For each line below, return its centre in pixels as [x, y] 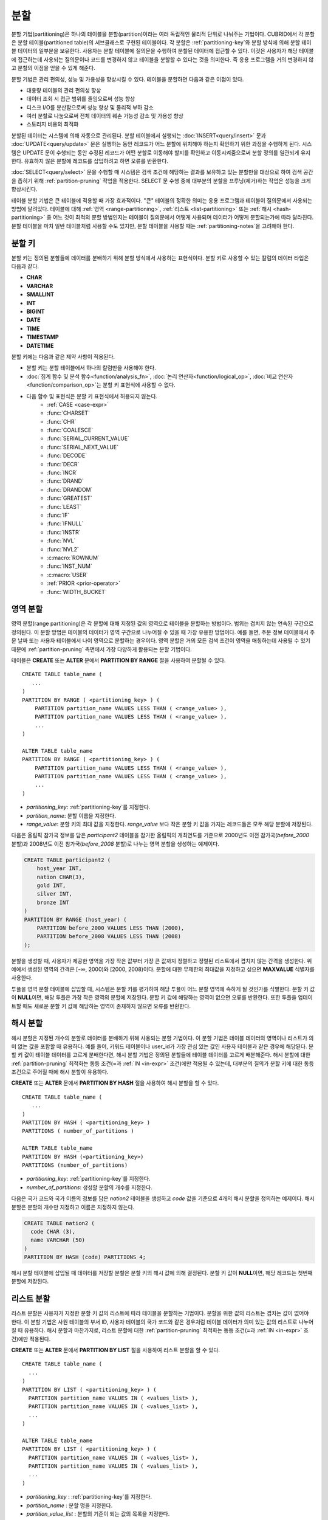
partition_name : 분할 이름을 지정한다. [71, 815]
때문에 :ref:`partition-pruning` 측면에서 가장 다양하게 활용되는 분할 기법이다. [102, 649]
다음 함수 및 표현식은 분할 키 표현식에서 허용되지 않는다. [92, 396]
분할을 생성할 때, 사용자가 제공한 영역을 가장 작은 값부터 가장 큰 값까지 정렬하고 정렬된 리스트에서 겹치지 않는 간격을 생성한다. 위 [162, 961]
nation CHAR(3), [61, 877]
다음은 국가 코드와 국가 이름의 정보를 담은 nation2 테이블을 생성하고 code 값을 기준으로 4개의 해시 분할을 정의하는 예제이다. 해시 [163, 1198]
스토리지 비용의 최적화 [53, 124]
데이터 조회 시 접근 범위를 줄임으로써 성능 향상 [81, 99]
